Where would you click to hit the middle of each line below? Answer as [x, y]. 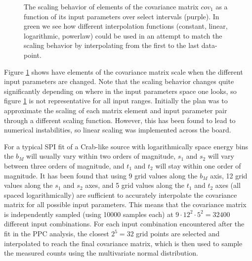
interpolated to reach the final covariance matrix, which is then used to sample [123, 243]
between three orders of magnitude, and [64, 165]
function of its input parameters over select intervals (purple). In [122, 16]
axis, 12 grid [229, 175]
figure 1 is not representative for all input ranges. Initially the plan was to [116, 101]
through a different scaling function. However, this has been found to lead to [120, 120]
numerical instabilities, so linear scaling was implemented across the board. [118, 130]
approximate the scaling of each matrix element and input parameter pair [116, 110]
